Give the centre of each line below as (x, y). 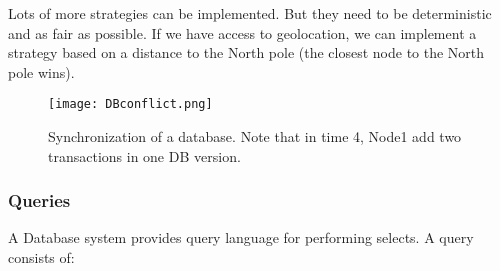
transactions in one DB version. (144, 155)
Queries (39, 200)
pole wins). (41, 71)
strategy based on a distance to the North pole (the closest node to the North (246, 52)
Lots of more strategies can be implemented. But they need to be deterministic (250, 13)
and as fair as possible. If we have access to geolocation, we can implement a (242, 32)
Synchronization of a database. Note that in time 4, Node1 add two (255, 136)
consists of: (41, 257)
